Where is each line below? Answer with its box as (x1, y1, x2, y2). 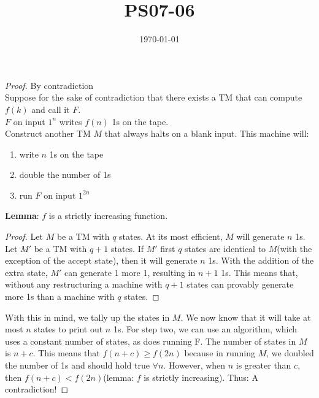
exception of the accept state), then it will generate (5, 254, 198, 267)
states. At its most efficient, (119, 230, 223, 243)
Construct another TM (5, 127, 91, 140)
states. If (110, 242, 144, 254)
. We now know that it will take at (180, 310, 311, 323)
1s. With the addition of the (208, 254, 314, 267)
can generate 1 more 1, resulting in (64, 266, 196, 278)
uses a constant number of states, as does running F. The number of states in (5, 334, 296, 347)
